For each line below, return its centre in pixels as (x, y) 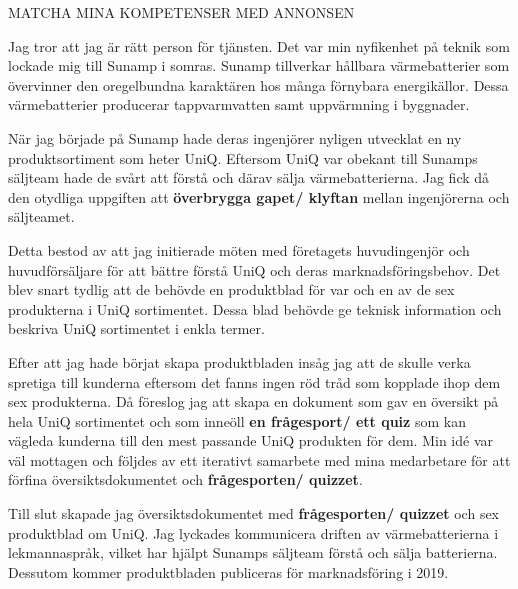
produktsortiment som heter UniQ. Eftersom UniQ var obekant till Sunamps (243, 157)
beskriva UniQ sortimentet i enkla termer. (136, 328)
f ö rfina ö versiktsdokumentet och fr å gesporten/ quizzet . (185, 479)
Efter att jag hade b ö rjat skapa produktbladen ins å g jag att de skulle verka (239, 361)
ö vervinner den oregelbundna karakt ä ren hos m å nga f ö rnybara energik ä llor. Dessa (258, 84)
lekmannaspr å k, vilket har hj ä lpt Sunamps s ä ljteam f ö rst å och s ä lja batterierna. (253, 552)
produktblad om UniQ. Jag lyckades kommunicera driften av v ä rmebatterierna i (253, 532)
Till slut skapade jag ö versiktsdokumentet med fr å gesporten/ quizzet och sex (254, 513)
